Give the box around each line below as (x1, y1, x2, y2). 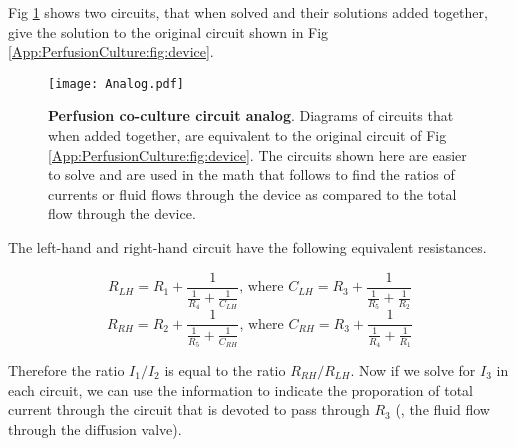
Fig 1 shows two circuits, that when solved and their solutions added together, (8, 2, 488, 22)
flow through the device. (48, 203, 196, 224)
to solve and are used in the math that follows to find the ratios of (48, 164, 455, 185)
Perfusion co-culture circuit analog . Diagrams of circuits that (48, 105, 454, 126)
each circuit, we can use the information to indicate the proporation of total (8, 379, 473, 400)
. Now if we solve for (350, 359, 476, 380)
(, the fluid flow (395, 399, 490, 420)
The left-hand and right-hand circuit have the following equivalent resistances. (8, 237, 487, 257)
